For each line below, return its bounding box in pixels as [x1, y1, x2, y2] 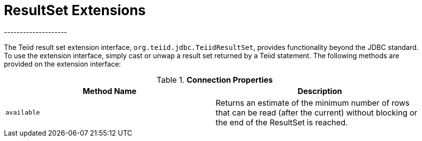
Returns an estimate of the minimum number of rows [216, 97, 410, 108]
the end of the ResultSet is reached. [216, 117, 348, 127]
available [5, 109, 40, 117]
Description [298, 86, 342, 96]
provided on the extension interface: [4, 59, 121, 68]
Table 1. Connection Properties [156, 74, 273, 85]
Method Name [82, 86, 137, 96]
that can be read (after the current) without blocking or [216, 107, 418, 117]
